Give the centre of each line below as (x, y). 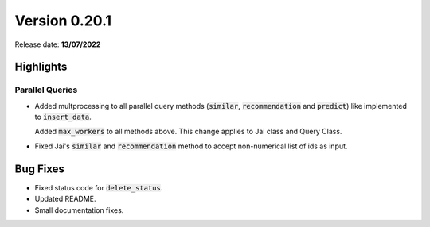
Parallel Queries (46, 90)
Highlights (41, 67)
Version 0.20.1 (63, 21)
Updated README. (65, 199)
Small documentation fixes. (79, 210)
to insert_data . (63, 117)
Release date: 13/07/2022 (58, 44)
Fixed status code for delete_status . (99, 187)
